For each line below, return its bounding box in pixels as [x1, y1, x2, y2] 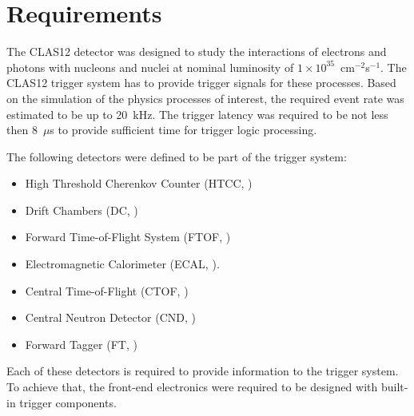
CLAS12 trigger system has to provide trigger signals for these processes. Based [6, 74, 396, 91]
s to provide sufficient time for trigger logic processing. [50, 121, 317, 138]
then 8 [6, 121, 38, 138]
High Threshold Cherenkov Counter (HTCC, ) [25, 175, 253, 192]
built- [380, 378, 408, 395]
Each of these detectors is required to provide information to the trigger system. [6, 363, 399, 379]
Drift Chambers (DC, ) [25, 201, 138, 218]
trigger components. [19, 394, 117, 410]
